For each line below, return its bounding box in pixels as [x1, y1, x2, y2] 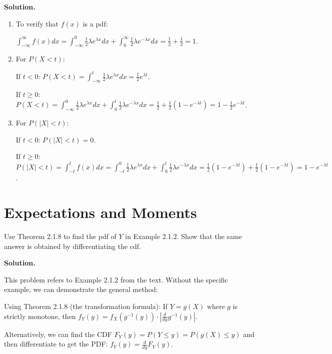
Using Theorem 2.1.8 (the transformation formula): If [4, 301, 167, 311]
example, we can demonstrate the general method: [4, 284, 158, 294]
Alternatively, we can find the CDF [4, 328, 112, 339]
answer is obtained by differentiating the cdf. [4, 240, 141, 251]
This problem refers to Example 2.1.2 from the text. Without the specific [4, 274, 228, 284]
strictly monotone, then [4, 310, 76, 321]
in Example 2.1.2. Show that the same [125, 231, 242, 241]
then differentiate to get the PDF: [4, 338, 108, 349]
